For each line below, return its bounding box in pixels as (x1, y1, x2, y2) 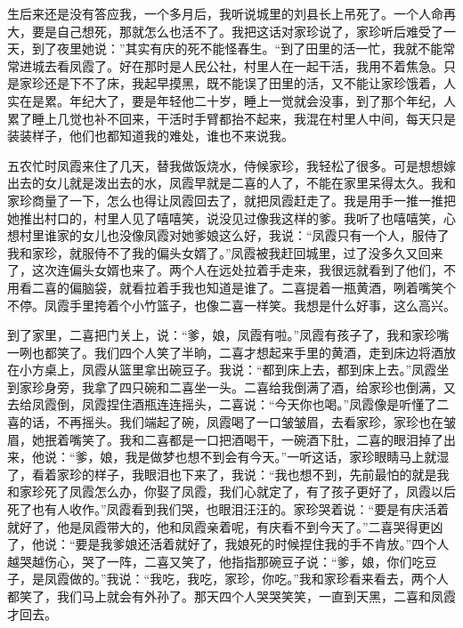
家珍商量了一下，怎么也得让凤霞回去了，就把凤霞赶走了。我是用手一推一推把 (7, 190, 456, 209)
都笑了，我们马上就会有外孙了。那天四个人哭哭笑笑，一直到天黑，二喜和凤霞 (7, 587, 456, 605)
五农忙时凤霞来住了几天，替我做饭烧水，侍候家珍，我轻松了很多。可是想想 (7, 156, 443, 174)
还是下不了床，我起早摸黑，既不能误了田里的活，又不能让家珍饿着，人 (44, 74, 456, 93)
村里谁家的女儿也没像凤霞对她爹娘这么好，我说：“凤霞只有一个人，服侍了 (19, 226, 450, 245)
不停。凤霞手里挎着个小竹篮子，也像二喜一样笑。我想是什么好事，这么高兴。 (7, 295, 456, 314)
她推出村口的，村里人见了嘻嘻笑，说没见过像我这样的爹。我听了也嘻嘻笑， (7, 208, 443, 227)
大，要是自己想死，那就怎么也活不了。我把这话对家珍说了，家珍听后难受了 (7, 21, 443, 40)
